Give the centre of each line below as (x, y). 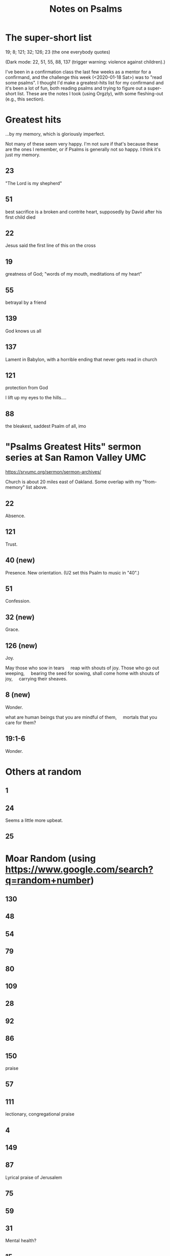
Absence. (15, 516)
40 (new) (20, 560)
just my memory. (23, 155)
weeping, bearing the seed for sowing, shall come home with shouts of (82, 673)
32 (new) (20, 617)
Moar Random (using (51, 858)
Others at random (43, 771)
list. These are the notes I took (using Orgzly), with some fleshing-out (90, 93)
